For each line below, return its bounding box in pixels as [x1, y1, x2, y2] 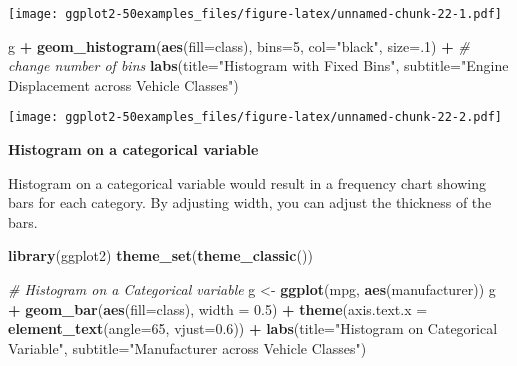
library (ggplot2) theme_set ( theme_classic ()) [8, 245, 313, 266]
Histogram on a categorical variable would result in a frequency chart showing [8, 172, 487, 193]
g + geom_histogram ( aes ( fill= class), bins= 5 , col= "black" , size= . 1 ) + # [8, 35, 470, 56]
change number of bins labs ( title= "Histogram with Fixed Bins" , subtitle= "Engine [8, 55, 509, 76]
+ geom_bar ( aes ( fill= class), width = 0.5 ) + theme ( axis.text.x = [8, 298, 428, 319]
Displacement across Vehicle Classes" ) [8, 74, 239, 95]
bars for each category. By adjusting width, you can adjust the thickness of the [8, 192, 492, 213]
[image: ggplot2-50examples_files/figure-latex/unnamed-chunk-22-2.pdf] [8, 110, 502, 125]
